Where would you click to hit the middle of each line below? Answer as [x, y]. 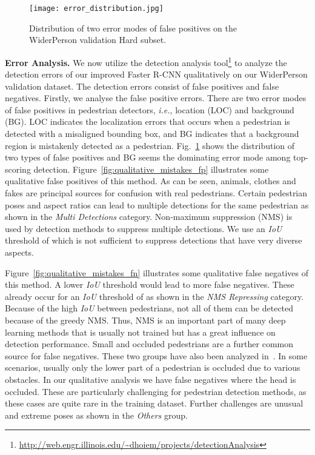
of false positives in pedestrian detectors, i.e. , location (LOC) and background [150, 109]
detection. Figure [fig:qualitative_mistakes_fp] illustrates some [151, 169]
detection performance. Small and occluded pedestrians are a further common [149, 344]
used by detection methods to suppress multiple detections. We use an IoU [144, 228]
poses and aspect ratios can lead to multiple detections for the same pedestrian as [157, 204]
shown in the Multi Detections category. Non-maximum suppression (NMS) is [149, 217]
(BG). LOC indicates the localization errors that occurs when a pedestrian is [148, 121]
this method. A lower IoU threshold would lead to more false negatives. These [150, 284]
